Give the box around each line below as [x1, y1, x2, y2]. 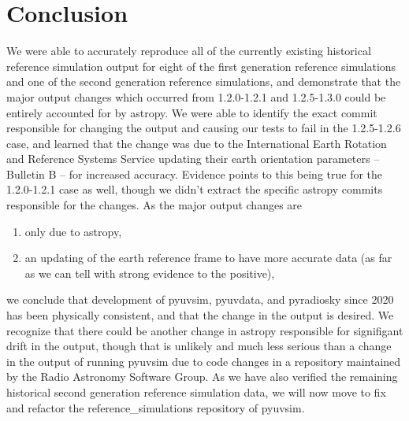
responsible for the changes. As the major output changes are [6, 197, 303, 213]
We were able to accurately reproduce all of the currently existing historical [6, 42, 371, 59]
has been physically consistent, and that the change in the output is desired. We [6, 307, 394, 323]
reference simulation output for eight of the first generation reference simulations [6, 57, 396, 74]
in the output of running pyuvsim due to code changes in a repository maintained [6, 353, 401, 369]
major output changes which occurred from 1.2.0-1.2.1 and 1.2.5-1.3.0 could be [6, 88, 386, 105]
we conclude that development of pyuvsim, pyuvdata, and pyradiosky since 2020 [6, 291, 394, 308]
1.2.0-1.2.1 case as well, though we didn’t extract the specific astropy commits [6, 181, 383, 198]
